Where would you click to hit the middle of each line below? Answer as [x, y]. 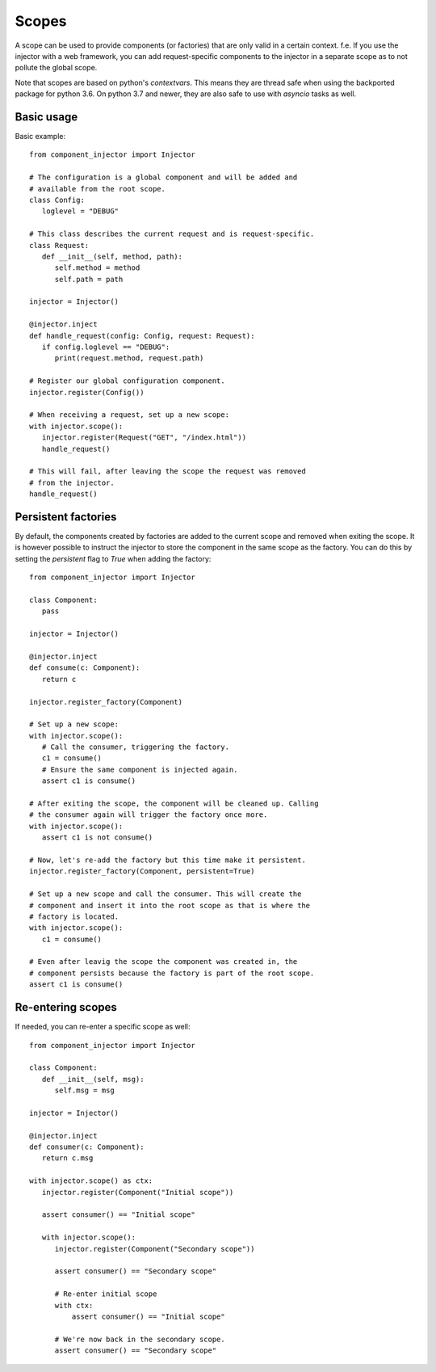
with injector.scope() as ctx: [91, 1181]
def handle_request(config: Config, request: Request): [142, 336]
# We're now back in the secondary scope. [140, 1339]
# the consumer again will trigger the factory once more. [149, 815]
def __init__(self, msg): [93, 1079]
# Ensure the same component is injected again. [140, 769]
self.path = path [89, 279]
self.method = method [97, 268]
